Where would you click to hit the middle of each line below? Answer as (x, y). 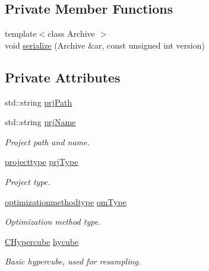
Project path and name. (47, 141)
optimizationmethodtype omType (66, 201)
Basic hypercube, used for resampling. (73, 261)
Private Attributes (63, 77)
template (21, 34)
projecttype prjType (42, 162)
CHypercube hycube (42, 241)
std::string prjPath (39, 102)
